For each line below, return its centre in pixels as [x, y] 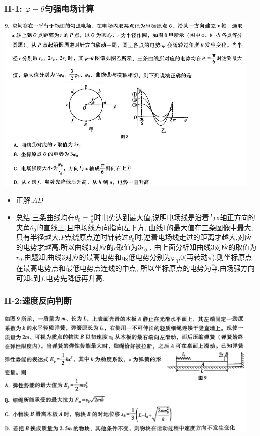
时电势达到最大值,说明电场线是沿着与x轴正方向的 [175, 217]
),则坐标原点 [232, 257]
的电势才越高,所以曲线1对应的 [65, 247]
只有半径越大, [38, 237]
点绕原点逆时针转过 [97, 237]
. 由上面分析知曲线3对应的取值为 [203, 247]
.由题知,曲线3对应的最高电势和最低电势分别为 [96, 257]
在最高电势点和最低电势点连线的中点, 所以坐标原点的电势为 [114, 268]
